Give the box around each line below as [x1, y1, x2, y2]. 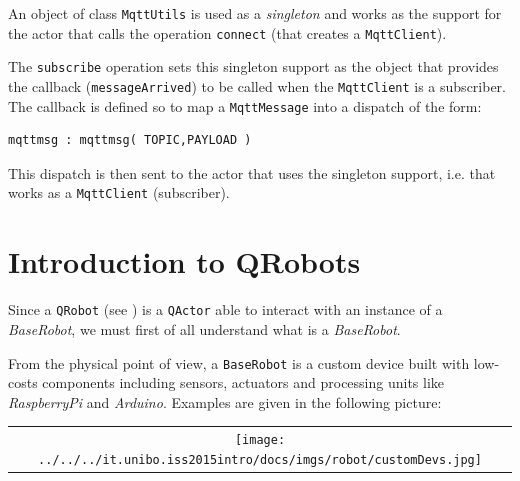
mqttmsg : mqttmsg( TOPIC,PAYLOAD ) [8, 133, 252, 148]
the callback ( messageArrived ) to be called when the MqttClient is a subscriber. [8, 75, 507, 96]
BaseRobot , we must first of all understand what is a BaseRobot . [8, 318, 401, 339]
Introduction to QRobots [8, 241, 361, 282]
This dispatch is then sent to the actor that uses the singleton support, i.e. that [8, 162, 496, 183]
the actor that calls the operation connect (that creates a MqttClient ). [8, 22, 447, 43]
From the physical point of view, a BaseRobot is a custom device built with [8, 352, 470, 373]
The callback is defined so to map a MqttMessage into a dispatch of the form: [8, 95, 482, 116]
